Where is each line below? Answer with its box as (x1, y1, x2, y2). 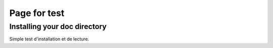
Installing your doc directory (9, 22, 107, 31)
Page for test (9, 7, 65, 18)
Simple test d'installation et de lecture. (9, 36, 89, 42)
